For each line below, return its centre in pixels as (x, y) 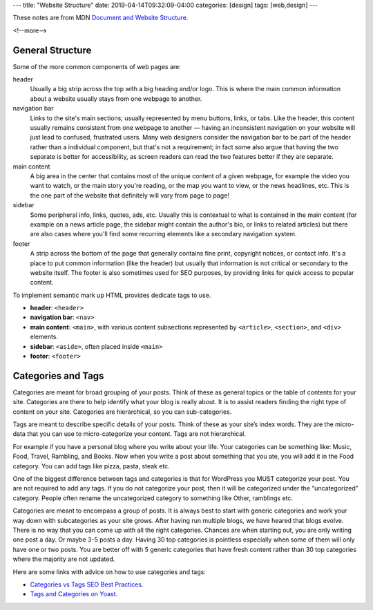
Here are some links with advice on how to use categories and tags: (109, 572)
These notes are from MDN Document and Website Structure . (101, 18)
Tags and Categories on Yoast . (74, 594)
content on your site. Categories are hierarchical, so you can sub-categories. (122, 412)
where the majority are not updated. (64, 559)
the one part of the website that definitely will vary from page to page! (130, 195)
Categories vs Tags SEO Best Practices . (87, 584)
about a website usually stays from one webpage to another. (116, 98)
